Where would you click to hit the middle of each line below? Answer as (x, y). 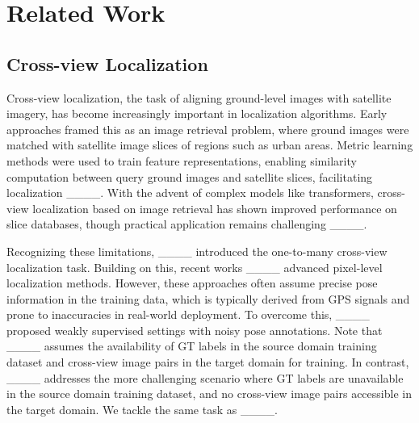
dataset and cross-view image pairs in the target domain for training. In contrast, (208, 362)
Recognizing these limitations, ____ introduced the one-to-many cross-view (197, 251)
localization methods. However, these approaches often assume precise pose (192, 283)
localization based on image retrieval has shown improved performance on (215, 208)
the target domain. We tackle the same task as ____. (142, 409)
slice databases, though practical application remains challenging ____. (187, 224)
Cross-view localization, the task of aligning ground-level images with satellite (199, 97)
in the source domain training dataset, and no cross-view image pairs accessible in (209, 394)
